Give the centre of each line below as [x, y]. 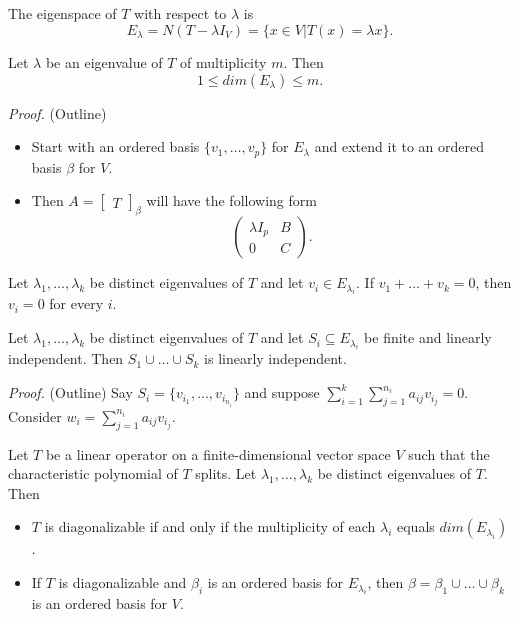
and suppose [282, 392]
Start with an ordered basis [115, 146]
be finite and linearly [428, 337]
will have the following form [231, 200]
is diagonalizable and [122, 582]
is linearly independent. [275, 358]
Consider [35, 415]
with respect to [180, 13]
